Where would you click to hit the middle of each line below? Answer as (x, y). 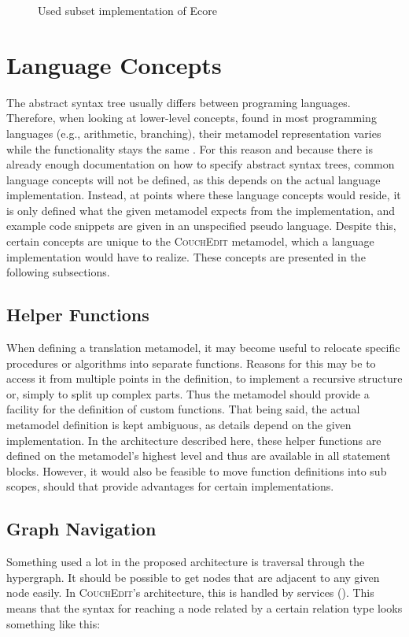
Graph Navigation (81, 529)
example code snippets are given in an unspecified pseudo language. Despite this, (201, 226)
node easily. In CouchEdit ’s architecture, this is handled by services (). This (190, 593)
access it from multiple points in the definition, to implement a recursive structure (204, 378)
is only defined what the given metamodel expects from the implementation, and (201, 210)
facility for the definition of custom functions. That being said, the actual (183, 409)
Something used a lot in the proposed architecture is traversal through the (186, 562)
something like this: (53, 623)
